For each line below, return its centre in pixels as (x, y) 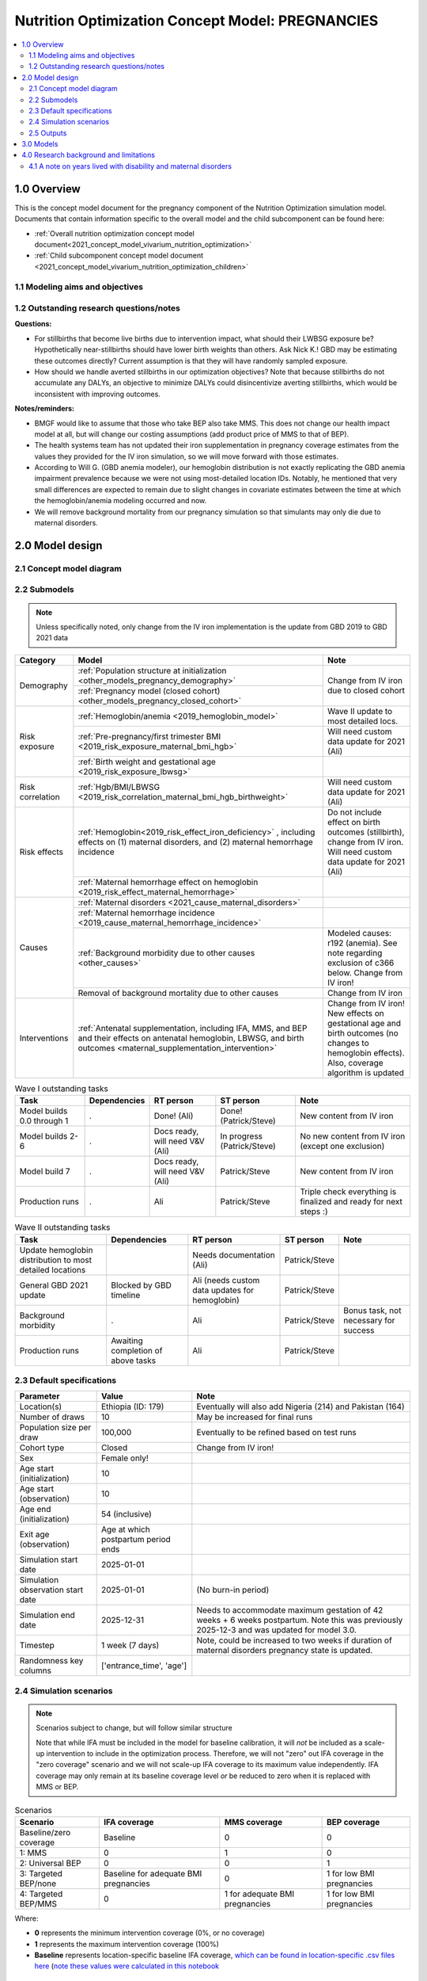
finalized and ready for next (351, 1202)
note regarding (355, 952)
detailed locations (53, 1269)
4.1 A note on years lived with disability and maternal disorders (130, 166)
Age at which (125, 1529)
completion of (137, 1350)
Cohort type (42, 1448)
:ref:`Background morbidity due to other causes (166, 952)
